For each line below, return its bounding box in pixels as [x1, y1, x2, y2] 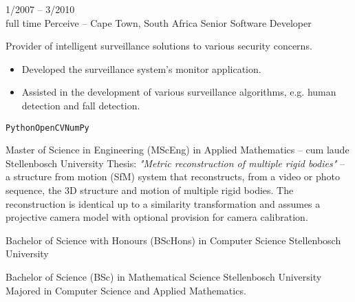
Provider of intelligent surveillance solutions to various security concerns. [6, 39, 312, 53]
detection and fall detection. [21, 98, 140, 112]
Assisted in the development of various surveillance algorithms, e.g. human [21, 85, 336, 99]
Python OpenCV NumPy [6, 122, 89, 133]
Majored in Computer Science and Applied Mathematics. [6, 283, 246, 297]
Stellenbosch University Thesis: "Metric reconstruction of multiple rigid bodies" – [6, 155, 345, 170]
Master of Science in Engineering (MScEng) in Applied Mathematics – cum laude [6, 142, 349, 157]
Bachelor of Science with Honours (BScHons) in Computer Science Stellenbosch [6, 233, 341, 247]
